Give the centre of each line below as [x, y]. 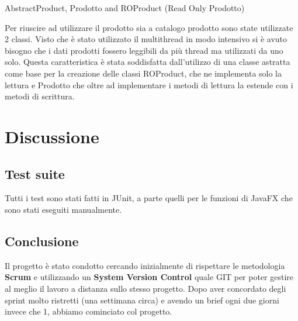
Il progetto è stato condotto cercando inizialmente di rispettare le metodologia [145, 265]
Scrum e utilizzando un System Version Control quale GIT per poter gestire [149, 277]
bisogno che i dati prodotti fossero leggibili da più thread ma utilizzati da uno [144, 50]
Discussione [52, 136]
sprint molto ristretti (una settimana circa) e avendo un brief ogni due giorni [142, 300]
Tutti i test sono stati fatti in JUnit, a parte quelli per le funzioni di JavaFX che [149, 198]
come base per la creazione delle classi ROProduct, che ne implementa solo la [143, 73]
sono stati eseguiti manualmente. [63, 209]
